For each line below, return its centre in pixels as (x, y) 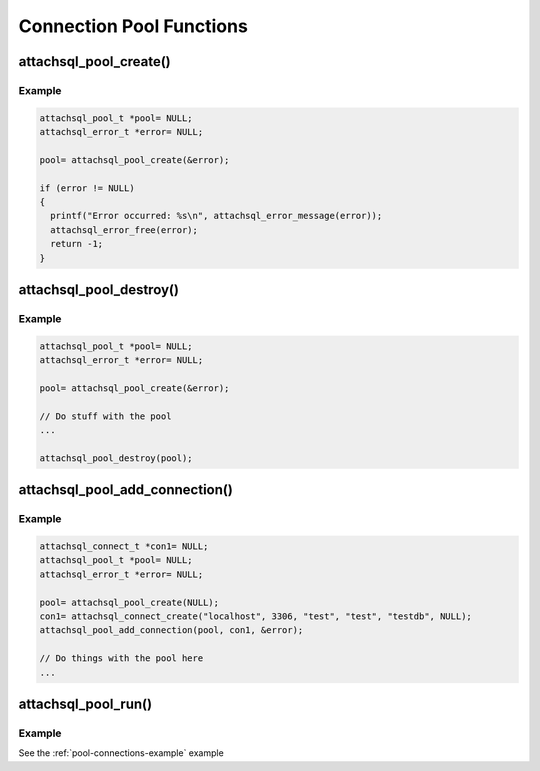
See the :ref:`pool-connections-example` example (121, 753)
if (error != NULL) (87, 188)
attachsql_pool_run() (85, 703)
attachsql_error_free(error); (124, 229)
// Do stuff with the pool (105, 416)
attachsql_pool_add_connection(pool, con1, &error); (171, 630)
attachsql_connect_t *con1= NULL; (124, 546)
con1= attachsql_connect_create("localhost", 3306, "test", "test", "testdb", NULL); (255, 616)
